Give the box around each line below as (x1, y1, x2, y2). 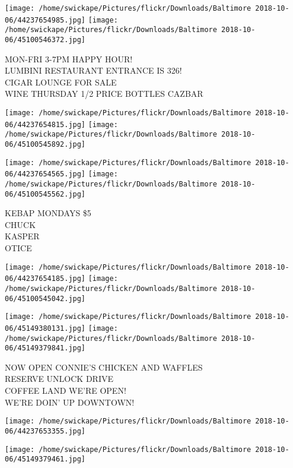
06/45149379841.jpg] (5, 344, 86, 353)
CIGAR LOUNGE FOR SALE (5, 75, 117, 88)
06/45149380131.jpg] (5, 324, 86, 333)
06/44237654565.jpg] (5, 170, 86, 179)
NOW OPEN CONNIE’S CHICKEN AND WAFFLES (5, 361, 203, 373)
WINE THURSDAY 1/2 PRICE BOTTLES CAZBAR (5, 87, 203, 100)
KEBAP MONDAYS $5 (5, 207, 91, 219)
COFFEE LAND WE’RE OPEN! (5, 384, 126, 397)
